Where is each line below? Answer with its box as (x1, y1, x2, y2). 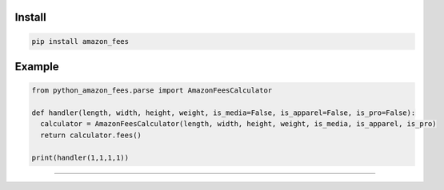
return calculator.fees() (40, 130, 142, 140)
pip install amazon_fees (31, 37, 130, 46)
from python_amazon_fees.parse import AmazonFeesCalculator (31, 86, 273, 95)
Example (14, 60, 59, 73)
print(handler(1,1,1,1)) (31, 152, 130, 162)
